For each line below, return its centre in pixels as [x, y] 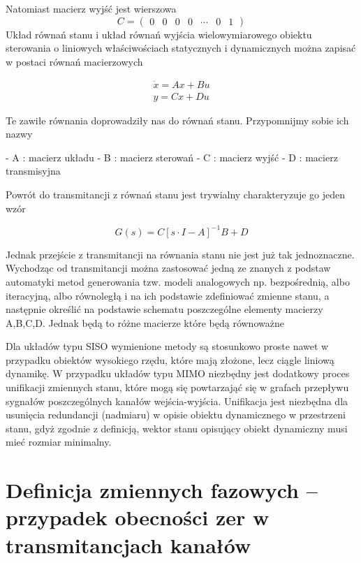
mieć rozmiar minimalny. [59, 442]
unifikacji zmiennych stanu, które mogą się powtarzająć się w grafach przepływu [177, 387]
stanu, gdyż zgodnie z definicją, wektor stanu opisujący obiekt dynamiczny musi [177, 428]
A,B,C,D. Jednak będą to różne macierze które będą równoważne [145, 322]
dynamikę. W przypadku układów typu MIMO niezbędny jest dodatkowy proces [178, 373]
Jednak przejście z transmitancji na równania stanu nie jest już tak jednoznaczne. [180, 254]
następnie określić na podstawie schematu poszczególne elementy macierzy [164, 309]
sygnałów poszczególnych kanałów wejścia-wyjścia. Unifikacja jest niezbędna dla [177, 401]
